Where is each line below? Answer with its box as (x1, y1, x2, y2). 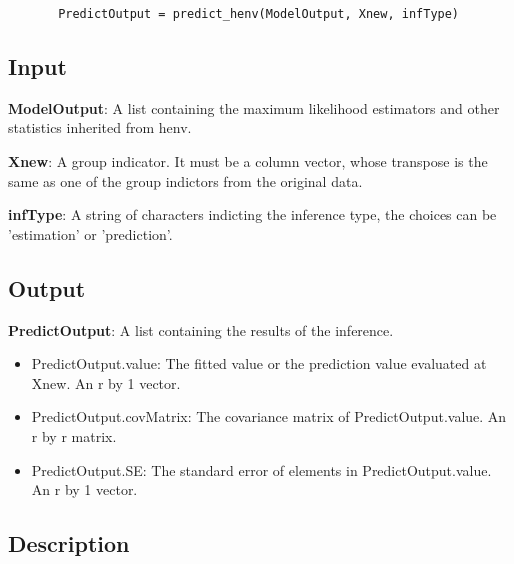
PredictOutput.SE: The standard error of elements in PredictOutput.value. (31, 459, 492, 480)
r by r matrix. (31, 426, 117, 446)
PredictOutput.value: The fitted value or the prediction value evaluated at (31, 353, 487, 374)
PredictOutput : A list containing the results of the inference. (8, 319, 394, 340)
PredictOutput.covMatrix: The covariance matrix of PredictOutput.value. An (31, 406, 507, 427)
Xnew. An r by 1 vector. (31, 372, 181, 393)
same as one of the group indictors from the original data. (8, 170, 363, 191)
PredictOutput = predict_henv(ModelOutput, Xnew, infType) (58, 7, 460, 21)
